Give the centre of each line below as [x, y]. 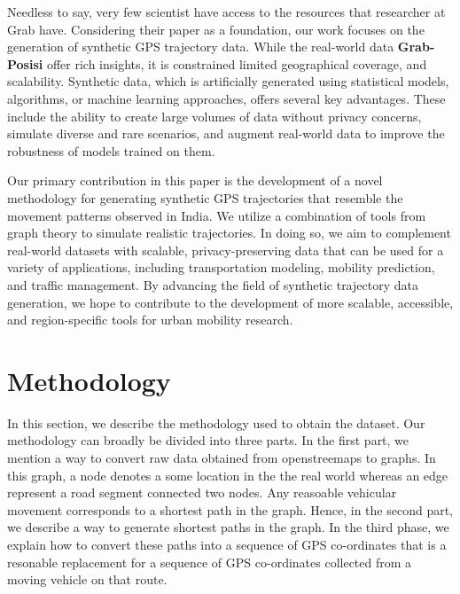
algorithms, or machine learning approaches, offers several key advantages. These [226, 98]
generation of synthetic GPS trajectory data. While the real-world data [201, 47]
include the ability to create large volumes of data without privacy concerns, [214, 116]
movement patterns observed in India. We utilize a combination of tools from [217, 215]
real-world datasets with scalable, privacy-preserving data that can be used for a [226, 250]
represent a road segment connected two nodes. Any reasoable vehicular [202, 492]
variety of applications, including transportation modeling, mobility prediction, [221, 267]
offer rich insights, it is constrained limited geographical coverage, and [237, 63]
